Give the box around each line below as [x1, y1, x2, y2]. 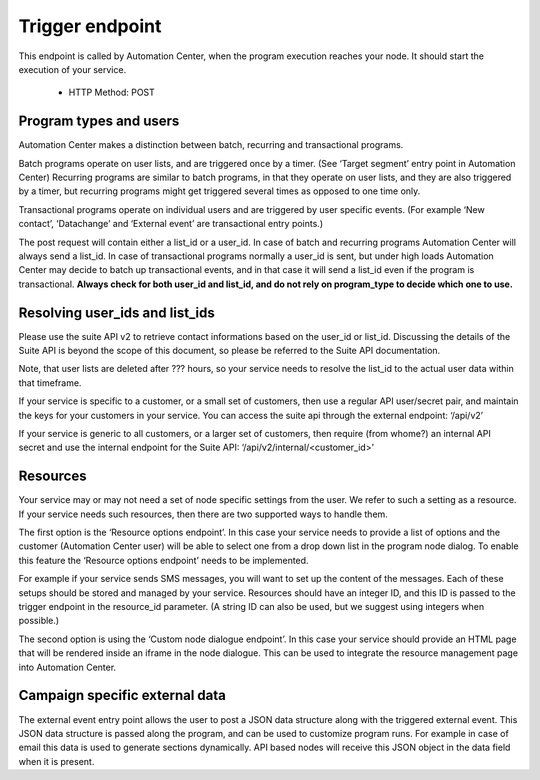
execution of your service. [18, 63, 127, 75]
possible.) [18, 615, 60, 627]
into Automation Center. [18, 661, 117, 673]
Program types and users [18, 113, 180, 130]
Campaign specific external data [18, 687, 227, 704]
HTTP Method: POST [68, 86, 155, 99]
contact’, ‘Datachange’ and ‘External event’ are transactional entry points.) [18, 218, 324, 230]
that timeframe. [18, 376, 82, 389]
